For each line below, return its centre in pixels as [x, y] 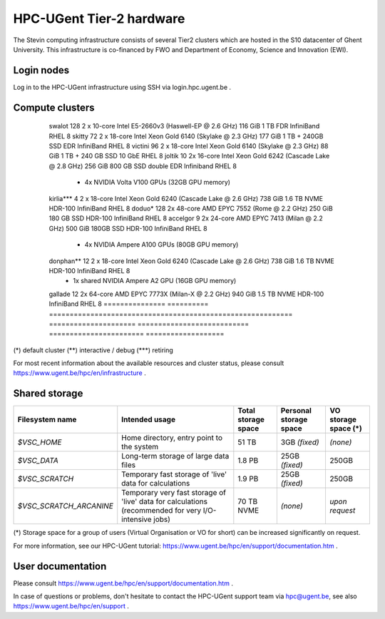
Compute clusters [54, 107]
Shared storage [48, 393]
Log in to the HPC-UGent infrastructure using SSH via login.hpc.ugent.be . [122, 87]
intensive [137, 519]
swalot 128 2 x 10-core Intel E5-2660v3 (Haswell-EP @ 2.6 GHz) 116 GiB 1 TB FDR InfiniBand [184, 126]
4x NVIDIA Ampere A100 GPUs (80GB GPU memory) [161, 245]
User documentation [60, 566]
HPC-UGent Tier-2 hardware [99, 19]
